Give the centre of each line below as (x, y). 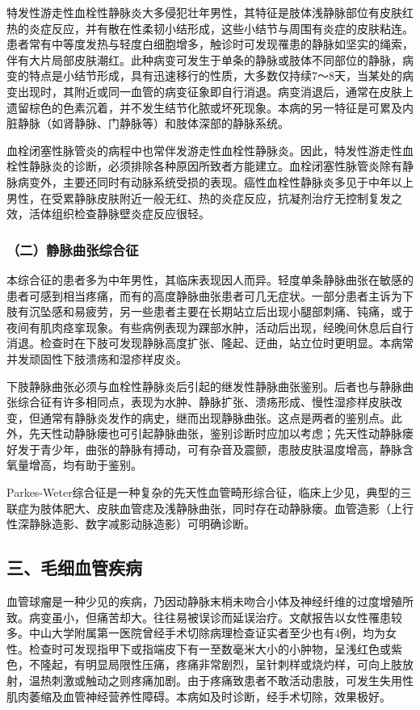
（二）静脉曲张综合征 (73, 249)
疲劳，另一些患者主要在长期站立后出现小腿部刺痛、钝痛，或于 (249, 311)
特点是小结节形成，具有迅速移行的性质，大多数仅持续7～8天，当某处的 (215, 76)
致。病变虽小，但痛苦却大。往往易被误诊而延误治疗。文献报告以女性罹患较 (204, 617)
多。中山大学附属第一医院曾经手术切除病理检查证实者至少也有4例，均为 (196, 633)
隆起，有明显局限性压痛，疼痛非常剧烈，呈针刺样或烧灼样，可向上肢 (221, 664)
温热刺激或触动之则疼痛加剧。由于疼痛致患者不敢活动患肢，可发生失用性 (221, 681)
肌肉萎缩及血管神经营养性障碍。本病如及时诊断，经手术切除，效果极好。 (199, 696)
